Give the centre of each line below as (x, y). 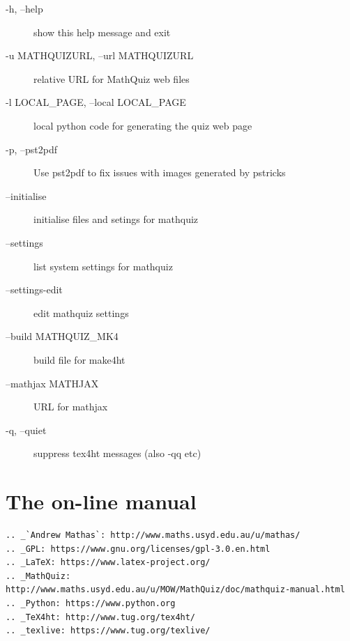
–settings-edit (34, 289)
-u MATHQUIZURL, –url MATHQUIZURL (100, 55)
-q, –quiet (26, 430)
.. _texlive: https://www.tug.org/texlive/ (108, 631)
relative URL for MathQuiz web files (112, 78)
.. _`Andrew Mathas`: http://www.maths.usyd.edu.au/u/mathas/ (153, 535)
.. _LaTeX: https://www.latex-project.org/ (108, 563)
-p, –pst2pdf (31, 149)
